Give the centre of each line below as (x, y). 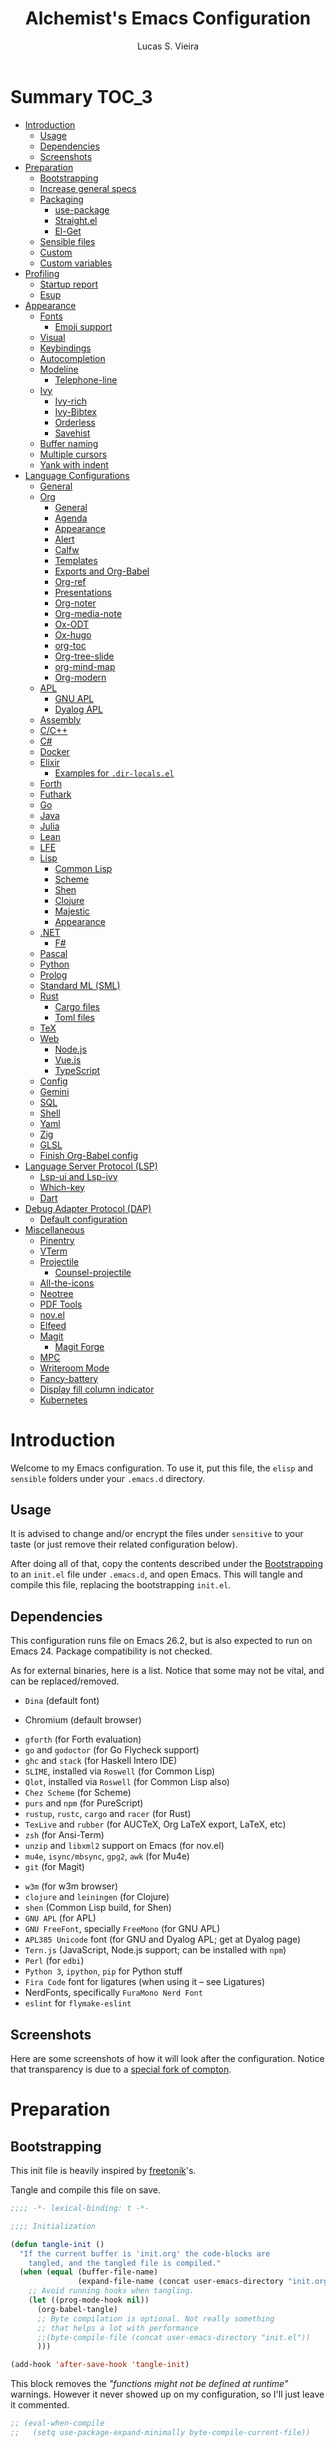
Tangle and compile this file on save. (86, 2190)
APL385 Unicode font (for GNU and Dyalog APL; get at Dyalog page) (163, 1939)
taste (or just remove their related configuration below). (124, 1544)
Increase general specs (88, 188)
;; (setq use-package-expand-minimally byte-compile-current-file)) (160, 2433)
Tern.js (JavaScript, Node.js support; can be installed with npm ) (155, 1950)
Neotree (56, 1293)
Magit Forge (79, 1346)
